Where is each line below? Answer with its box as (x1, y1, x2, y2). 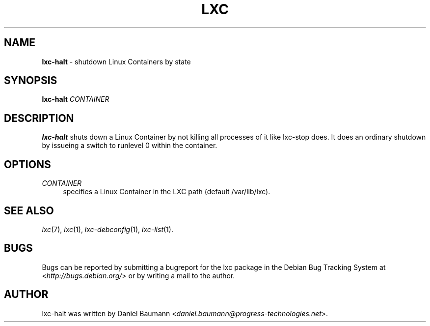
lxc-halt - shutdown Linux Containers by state (42, 57, 191, 66)
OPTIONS (4, 158, 51, 171)
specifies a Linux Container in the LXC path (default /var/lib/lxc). (63, 187, 270, 196)
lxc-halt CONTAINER (42, 95, 109, 104)
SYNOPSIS (4, 74, 57, 87)
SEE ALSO (4, 204, 54, 217)
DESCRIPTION (4, 112, 74, 124)
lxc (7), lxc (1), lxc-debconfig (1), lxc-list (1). (42, 225, 173, 234)
